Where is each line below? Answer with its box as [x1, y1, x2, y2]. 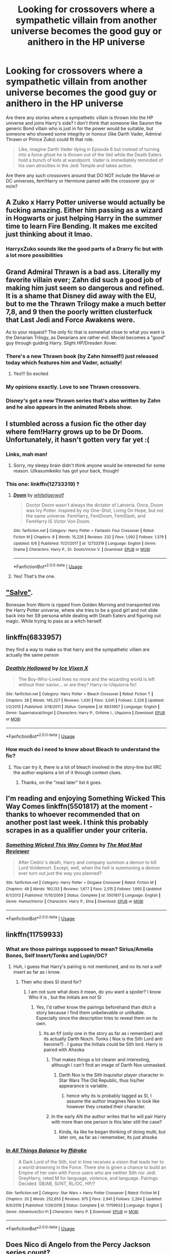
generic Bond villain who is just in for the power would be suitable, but [6, 125, 154, 131]
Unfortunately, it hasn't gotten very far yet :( [6, 435, 150, 444]
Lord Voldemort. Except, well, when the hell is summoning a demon [18, 865, 160, 871]
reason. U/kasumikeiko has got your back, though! [13, 467, 119, 474]
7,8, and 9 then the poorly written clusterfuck [6, 307, 153, 316]
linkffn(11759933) [6, 930, 63, 939]
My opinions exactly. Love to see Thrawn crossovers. [6, 384, 141, 391]
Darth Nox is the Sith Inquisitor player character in [59, 1072, 164, 1078]
